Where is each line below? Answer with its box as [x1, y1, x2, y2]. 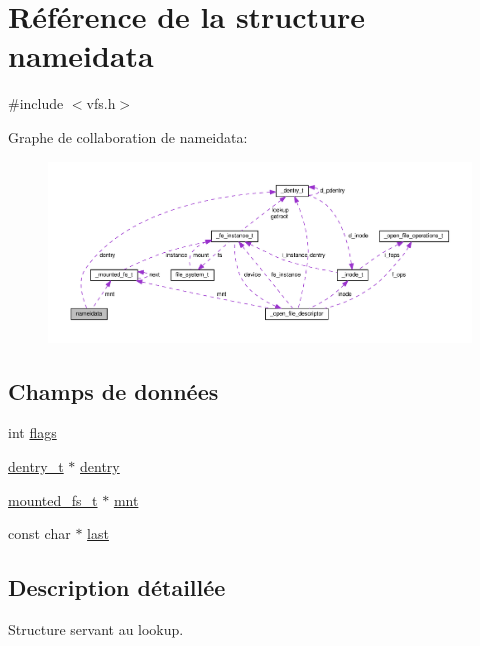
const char [8, 523, 71, 544]
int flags [8, 422, 57, 443]
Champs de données [8, 375, 219, 406]
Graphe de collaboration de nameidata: [8, 126, 248, 147]
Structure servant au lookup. [8, 618, 184, 639]
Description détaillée [8, 572, 226, 603]
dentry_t [8, 456, 64, 476]
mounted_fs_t [8, 489, 98, 510]
